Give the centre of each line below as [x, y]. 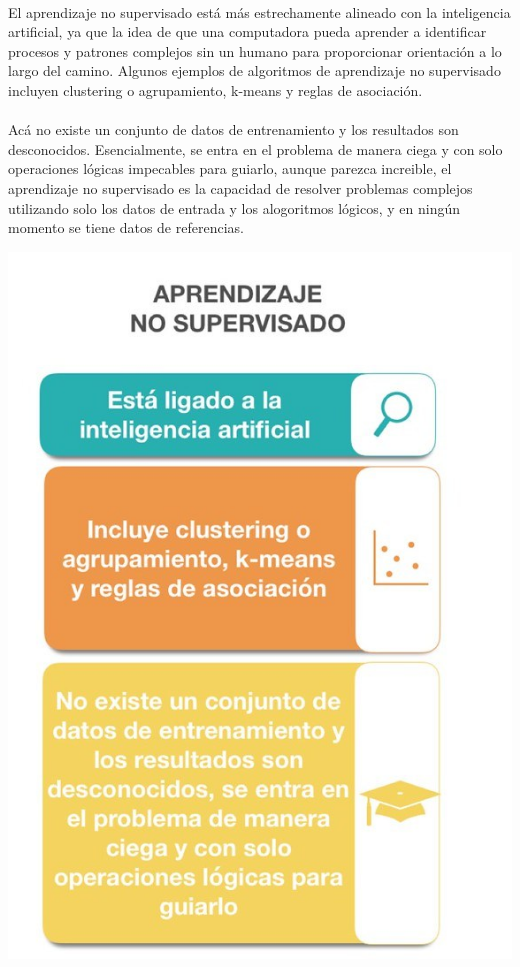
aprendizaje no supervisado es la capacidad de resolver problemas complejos [240, 187]
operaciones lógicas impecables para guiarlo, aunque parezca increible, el [230, 168]
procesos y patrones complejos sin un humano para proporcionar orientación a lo [255, 50]
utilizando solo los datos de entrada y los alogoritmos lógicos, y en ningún [234, 207]
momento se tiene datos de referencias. [126, 227]
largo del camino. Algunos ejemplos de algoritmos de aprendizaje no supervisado [254, 70]
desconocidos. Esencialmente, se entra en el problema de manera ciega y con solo [255, 148]
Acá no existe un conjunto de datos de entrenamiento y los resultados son [233, 129]
